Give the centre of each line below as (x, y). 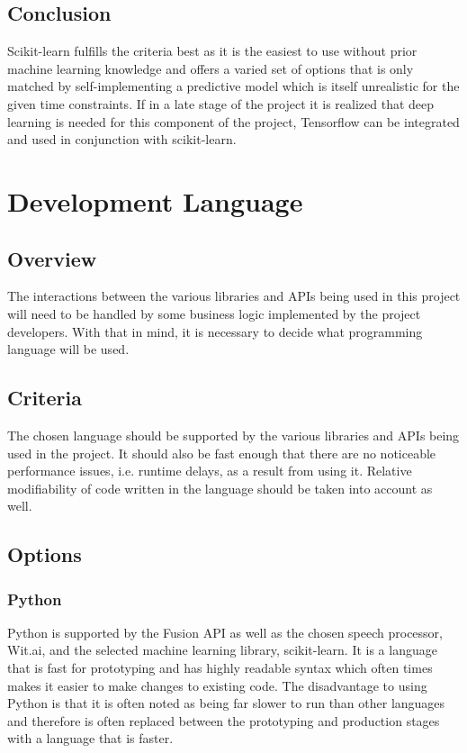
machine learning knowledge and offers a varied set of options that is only (211, 68)
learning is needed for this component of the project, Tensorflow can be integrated (233, 121)
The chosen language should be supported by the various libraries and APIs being (233, 435)
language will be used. (68, 349)
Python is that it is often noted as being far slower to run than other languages (226, 703)
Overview (52, 258)
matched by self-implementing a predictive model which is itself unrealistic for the (233, 86)
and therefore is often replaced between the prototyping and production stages (224, 720)
